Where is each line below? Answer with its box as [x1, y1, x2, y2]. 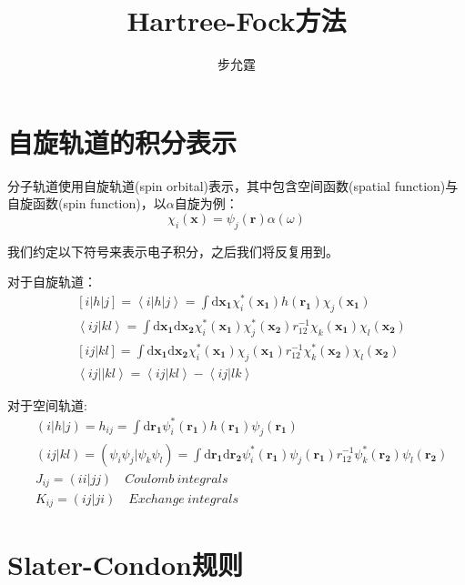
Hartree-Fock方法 [126, 2, 347, 39]
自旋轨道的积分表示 [7, 123, 238, 160]
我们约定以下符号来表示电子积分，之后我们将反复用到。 [7, 241, 339, 260]
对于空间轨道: [7, 395, 87, 414]
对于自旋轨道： [7, 272, 96, 291]
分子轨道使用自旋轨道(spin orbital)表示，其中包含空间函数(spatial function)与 [7, 176, 459, 195]
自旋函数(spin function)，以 [7, 194, 167, 213]
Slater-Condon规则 [7, 545, 243, 582]
